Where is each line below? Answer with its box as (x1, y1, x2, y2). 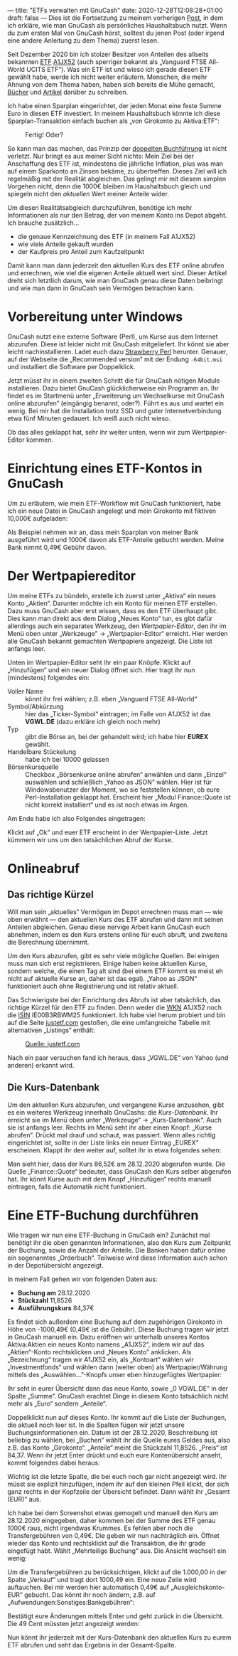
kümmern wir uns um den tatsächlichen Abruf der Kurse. (7, 835, 173, 844)
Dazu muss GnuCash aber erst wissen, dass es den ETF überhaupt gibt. (7, 606, 218, 615)
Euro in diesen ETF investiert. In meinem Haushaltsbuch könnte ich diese (7, 110, 221, 117)
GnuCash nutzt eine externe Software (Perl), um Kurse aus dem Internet (7, 332, 218, 341)
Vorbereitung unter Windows (7, 309, 183, 325)
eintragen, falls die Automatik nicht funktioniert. (7, 1182, 147, 1191)
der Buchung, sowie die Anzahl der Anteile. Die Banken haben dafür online (7, 1246, 226, 1254)
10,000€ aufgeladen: (7, 514, 68, 522)
